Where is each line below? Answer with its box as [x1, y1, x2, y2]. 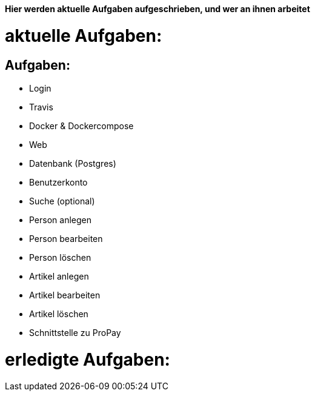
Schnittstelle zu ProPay [29, 327, 121, 338]
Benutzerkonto [29, 176, 88, 187]
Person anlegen [29, 214, 91, 225]
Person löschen [29, 252, 91, 263]
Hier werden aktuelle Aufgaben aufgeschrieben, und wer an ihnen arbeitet [5, 4, 310, 14]
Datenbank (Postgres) [29, 158, 116, 169]
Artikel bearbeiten [29, 289, 101, 300]
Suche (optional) [29, 195, 95, 206]
